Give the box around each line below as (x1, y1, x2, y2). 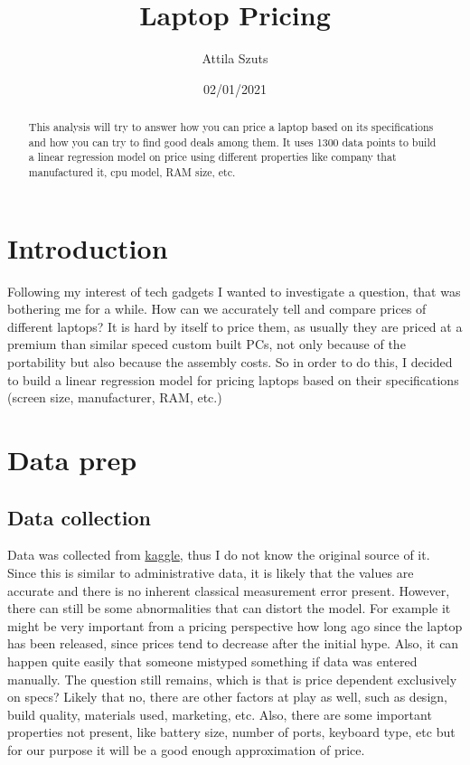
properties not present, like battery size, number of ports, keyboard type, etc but (7, 722, 456, 741)
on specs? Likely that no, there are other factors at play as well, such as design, (7, 687, 447, 706)
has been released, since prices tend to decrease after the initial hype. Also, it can (7, 634, 459, 653)
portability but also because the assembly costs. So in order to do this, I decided (7, 353, 453, 372)
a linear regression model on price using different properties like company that (28, 149, 397, 165)
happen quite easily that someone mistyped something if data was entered (7, 651, 418, 670)
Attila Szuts (202, 49, 268, 68)
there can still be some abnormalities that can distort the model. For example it (7, 599, 451, 618)
